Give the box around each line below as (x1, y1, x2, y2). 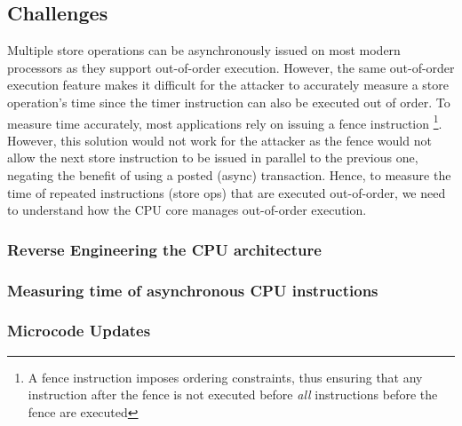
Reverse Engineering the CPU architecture (7, 238, 322, 260)
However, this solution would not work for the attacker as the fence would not (7, 130, 432, 149)
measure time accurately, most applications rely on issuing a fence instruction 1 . (7, 111, 442, 132)
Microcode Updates (7, 319, 151, 342)
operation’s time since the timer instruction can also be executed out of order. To (7, 92, 450, 111)
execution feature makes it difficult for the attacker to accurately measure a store (7, 75, 450, 94)
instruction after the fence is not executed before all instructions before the (28, 385, 438, 404)
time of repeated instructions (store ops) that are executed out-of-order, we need (7, 183, 446, 201)
